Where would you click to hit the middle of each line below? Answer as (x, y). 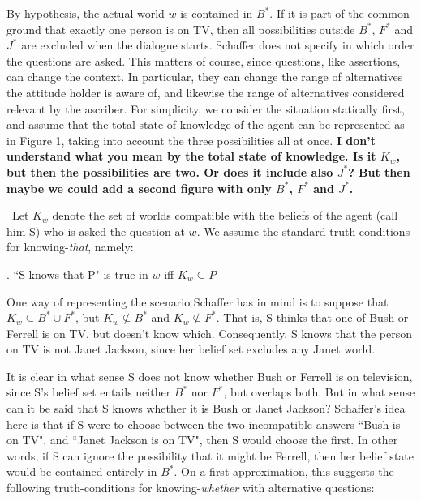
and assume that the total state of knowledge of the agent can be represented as (206, 124)
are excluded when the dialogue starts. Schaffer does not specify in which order (218, 45)
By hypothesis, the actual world (86, 13)
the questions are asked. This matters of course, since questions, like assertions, (204, 60)
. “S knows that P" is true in (77, 274)
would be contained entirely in (82, 471)
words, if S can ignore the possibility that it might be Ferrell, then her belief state (210, 455)
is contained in (217, 13)
